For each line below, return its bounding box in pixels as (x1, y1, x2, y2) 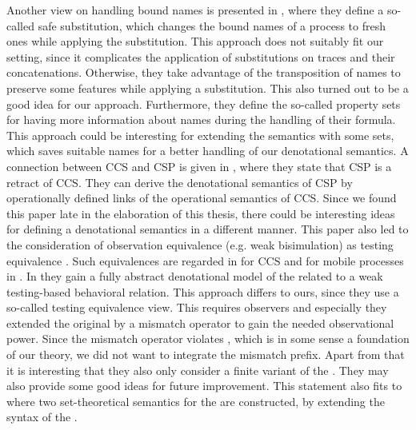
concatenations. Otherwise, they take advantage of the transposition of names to (6, 64, 401, 81)
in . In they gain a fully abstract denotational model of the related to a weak (6, 268, 383, 285)
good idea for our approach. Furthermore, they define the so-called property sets (6, 95, 401, 112)
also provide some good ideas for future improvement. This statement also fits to (6, 377, 402, 394)
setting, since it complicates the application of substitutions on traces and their (6, 48, 395, 65)
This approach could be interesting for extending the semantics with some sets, (6, 126, 394, 143)
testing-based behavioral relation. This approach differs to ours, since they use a (6, 283, 399, 300)
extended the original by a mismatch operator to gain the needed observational (6, 314, 394, 331)
